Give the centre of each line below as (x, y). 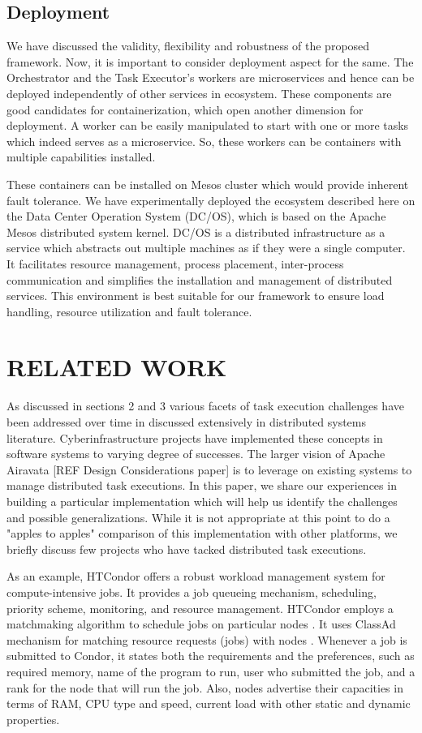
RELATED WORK (117, 367)
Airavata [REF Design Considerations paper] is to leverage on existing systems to (209, 469)
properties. (33, 719)
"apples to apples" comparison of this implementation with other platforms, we (202, 533)
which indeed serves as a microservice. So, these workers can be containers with (204, 141)
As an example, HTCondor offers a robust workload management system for (196, 576)
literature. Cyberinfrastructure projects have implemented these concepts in (195, 437)
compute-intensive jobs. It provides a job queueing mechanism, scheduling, (192, 592)
